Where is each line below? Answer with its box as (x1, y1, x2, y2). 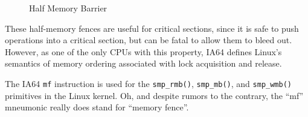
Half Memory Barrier (29, 2, 107, 14)
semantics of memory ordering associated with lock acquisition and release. (5, 57, 282, 70)
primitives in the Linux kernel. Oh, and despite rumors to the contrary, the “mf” (5, 89, 304, 101)
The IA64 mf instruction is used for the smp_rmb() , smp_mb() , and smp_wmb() (5, 77, 292, 89)
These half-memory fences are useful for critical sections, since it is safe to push (5, 22, 299, 34)
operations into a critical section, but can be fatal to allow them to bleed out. (5, 34, 292, 46)
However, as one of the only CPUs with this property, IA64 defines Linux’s (5, 45, 282, 58)
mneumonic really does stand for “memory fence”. (5, 101, 189, 113)
